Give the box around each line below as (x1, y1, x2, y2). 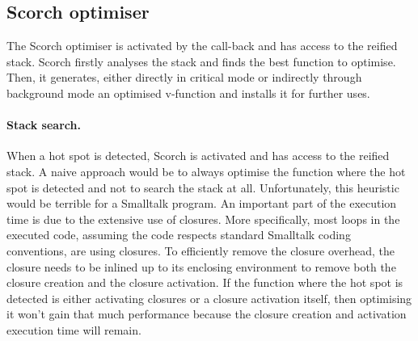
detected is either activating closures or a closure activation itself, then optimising (6, 289, 412, 306)
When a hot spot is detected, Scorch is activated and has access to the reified (6, 147, 390, 164)
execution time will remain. (6, 321, 141, 338)
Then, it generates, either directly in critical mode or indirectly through (6, 69, 362, 86)
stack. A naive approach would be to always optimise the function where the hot (6, 162, 406, 179)
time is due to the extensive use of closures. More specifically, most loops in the (6, 210, 400, 227)
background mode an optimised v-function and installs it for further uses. (6, 84, 370, 101)
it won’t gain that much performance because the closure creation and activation (6, 305, 407, 322)
